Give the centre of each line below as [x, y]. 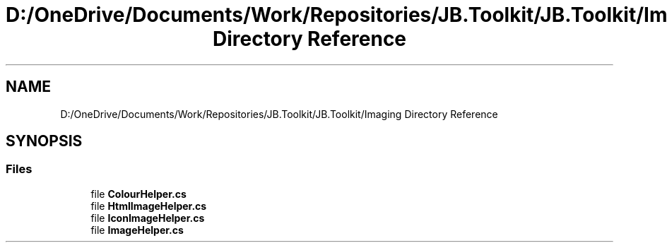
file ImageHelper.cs [137, 230]
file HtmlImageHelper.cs [149, 206]
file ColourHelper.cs [138, 194]
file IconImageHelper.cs [148, 218]
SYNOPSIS [44, 141]
